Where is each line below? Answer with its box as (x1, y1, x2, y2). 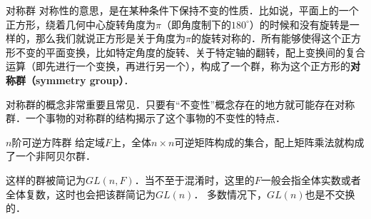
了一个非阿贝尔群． (6, 148, 96, 163)
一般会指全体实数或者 (260, 172, 361, 187)
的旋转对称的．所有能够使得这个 (190, 31, 341, 46)
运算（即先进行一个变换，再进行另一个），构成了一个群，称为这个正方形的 (6, 58, 350, 73)
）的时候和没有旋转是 (249, 16, 350, 31)
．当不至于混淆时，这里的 (134, 172, 255, 187)
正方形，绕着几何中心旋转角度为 (6, 16, 156, 31)
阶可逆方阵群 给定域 (11, 134, 106, 149)
